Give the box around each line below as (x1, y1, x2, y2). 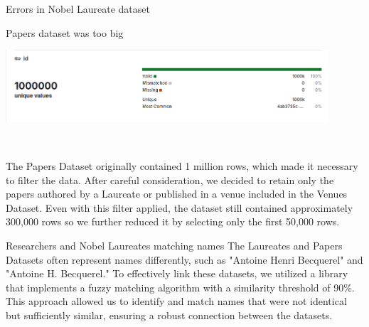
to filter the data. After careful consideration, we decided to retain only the (6, 172, 334, 187)
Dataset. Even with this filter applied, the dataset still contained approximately (6, 200, 353, 215)
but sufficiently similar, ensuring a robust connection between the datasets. (6, 308, 333, 323)
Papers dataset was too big (6, 25, 124, 40)
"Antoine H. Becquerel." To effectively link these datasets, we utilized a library (6, 266, 348, 281)
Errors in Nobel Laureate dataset (6, 1, 150, 16)
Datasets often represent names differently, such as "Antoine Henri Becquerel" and (6, 252, 363, 267)
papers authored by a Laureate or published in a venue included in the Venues (6, 186, 348, 201)
